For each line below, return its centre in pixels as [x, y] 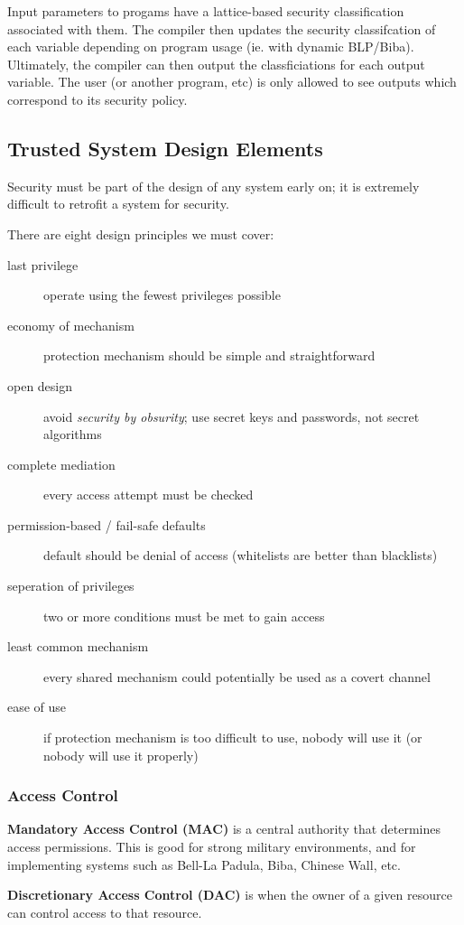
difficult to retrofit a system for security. [118, 204]
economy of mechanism [71, 325]
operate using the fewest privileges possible [162, 295]
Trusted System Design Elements [165, 148]
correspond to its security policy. [97, 99]
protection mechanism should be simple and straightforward [209, 355]
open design [40, 385]
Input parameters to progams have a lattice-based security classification [206, 11]
